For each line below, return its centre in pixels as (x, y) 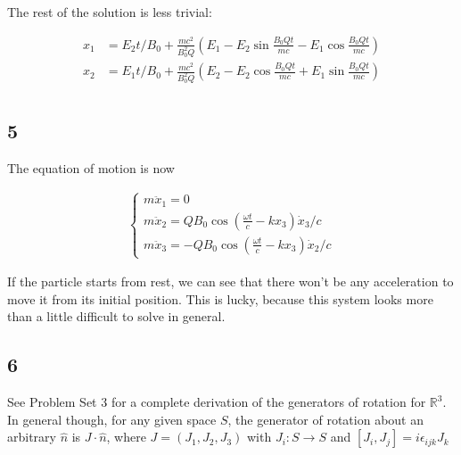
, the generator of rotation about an (326, 419)
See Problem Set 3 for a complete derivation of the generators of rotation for (217, 402)
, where (126, 437)
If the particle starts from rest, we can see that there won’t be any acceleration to (230, 281)
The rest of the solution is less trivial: (110, 12)
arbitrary (32, 437)
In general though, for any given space (112, 419)
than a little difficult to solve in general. (116, 316)
